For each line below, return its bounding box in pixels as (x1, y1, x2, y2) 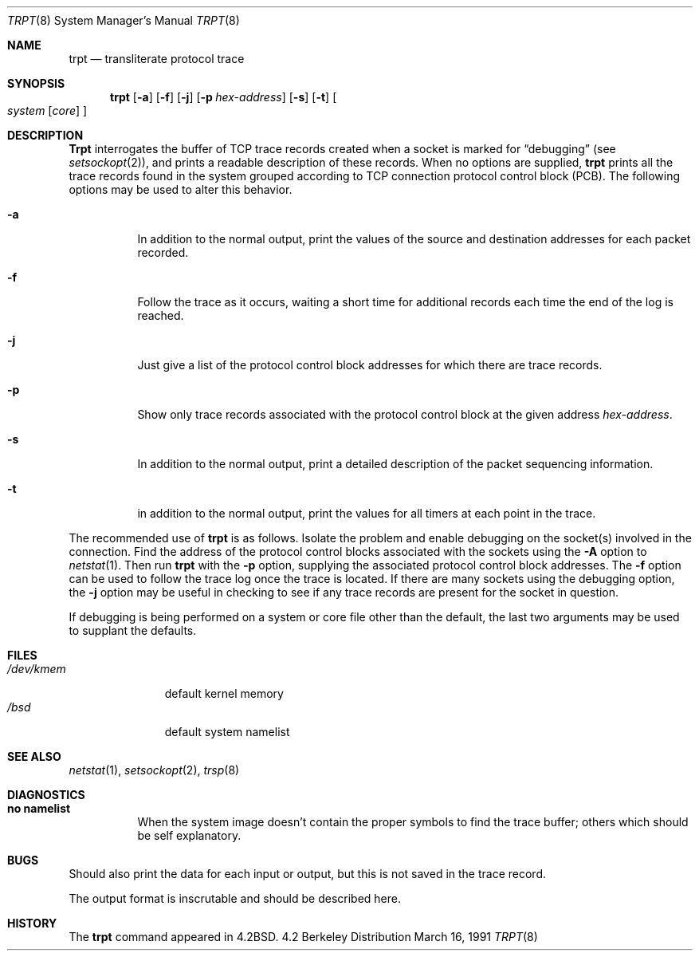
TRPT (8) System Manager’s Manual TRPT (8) (7, 14, 240, 27)
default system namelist (164, 725, 290, 738)
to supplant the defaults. (69, 624, 197, 637)
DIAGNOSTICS (7, 788, 85, 801)
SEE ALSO (7, 750, 61, 763)
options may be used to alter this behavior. (69, 183, 293, 196)
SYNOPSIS (7, 77, 65, 90)
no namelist (7, 801, 71, 815)
